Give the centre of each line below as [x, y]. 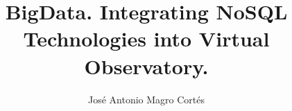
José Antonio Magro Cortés [146, 99]
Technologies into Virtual [146, 39]
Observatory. [146, 66]
